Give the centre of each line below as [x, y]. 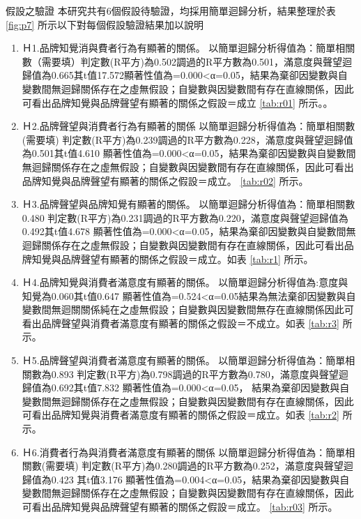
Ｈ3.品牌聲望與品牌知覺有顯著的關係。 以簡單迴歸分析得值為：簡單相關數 [189, 204]
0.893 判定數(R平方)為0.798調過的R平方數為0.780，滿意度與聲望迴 [200, 374]
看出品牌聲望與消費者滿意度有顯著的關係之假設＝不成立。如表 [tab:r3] [180, 323]
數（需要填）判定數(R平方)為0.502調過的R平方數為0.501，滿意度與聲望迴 [187, 61]
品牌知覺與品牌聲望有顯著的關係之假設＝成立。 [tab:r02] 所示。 [165, 180]
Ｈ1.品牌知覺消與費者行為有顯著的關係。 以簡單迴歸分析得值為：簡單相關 [189, 48]
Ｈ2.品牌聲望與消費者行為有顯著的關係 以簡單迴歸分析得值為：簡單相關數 [189, 126]
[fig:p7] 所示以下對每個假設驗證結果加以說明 [105, 24]
